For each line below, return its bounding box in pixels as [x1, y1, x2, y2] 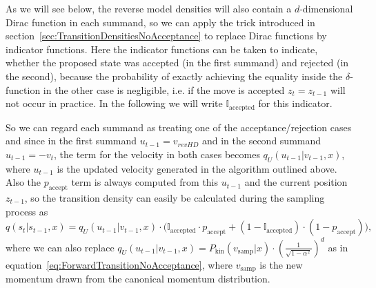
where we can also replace [6, 240, 115, 254]
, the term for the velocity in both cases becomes [54, 146, 260, 161]
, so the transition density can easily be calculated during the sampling [24, 190, 325, 204]
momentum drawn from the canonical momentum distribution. [6, 271, 270, 286]
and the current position [244, 175, 348, 189]
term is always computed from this [71, 175, 219, 189]
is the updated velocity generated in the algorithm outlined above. [57, 161, 337, 175]
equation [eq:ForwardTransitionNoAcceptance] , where [6, 257, 233, 271]
